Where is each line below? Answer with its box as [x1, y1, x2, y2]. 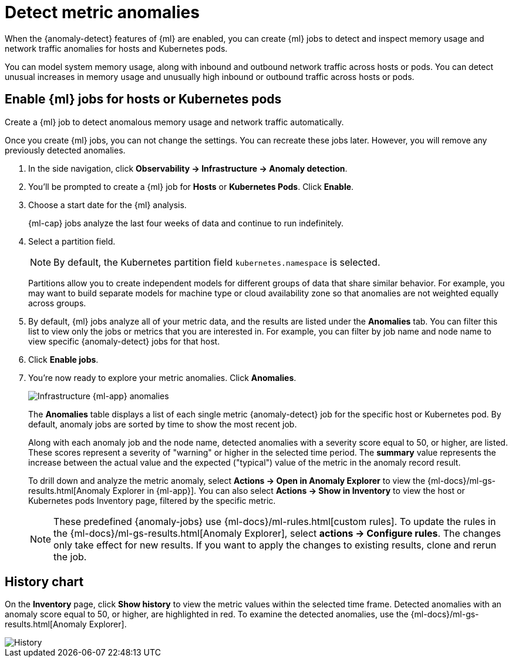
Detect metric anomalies [5, 2, 200, 22]
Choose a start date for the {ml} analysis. [28, 199, 187, 210]
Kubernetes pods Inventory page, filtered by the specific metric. [28, 495, 276, 506]
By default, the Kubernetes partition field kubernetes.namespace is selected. [53, 256, 380, 268]
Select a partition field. [28, 236, 116, 246]
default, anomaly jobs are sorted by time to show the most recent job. [28, 419, 297, 429]
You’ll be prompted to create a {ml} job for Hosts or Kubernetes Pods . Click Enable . [28, 181, 354, 192]
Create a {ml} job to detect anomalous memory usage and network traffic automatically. [5, 116, 344, 127]
